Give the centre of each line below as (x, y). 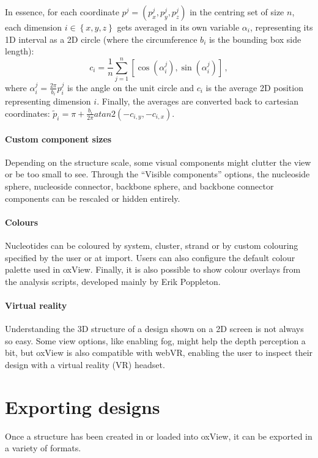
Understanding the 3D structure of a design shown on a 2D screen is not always (154, 329)
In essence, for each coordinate (62, 12)
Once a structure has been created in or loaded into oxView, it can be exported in (159, 436)
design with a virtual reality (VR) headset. (85, 364)
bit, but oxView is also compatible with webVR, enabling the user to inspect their (159, 353)
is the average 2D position (254, 87)
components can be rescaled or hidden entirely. (93, 198)
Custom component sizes (58, 139)
